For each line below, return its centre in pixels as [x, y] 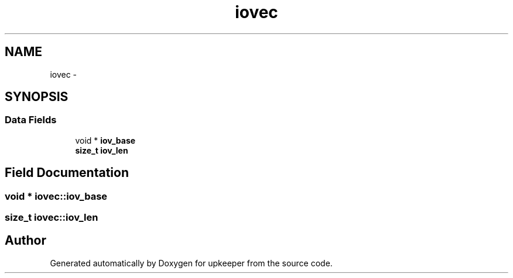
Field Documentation [67, 173]
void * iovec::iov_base [56, 196]
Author [25, 241]
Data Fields [31, 120]
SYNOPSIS [37, 97]
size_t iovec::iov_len [52, 218]
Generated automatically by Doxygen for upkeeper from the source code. [191, 263]
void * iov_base [105, 140]
